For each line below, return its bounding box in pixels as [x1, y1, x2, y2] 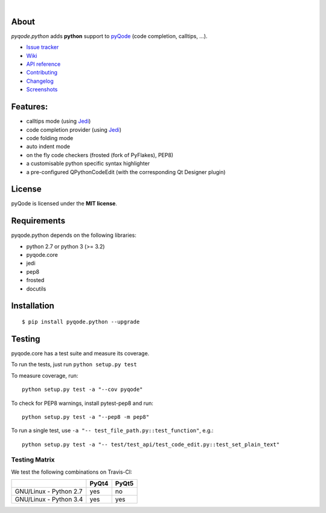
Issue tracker [26, 44, 59, 51]
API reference [26, 60, 61, 68]
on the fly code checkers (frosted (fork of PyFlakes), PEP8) [26, 151, 174, 158]
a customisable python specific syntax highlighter [26, 160, 150, 167]
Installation [11, 301, 54, 311]
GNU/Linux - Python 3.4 [14, 495, 83, 504]
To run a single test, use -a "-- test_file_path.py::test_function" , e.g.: [11, 427, 214, 434]
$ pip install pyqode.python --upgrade [22, 318, 140, 326]
